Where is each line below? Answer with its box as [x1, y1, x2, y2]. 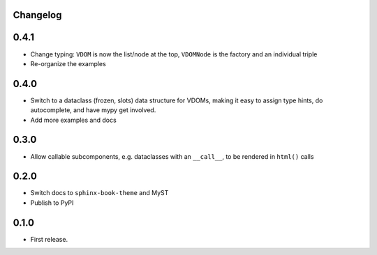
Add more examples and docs [30, 116, 117, 124]
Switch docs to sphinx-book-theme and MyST [30, 189, 169, 197]
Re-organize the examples [30, 59, 106, 68]
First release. [30, 235, 68, 243]
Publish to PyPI [30, 199, 74, 207]
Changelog [13, 9, 62, 21]
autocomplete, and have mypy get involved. [30, 106, 156, 114]
